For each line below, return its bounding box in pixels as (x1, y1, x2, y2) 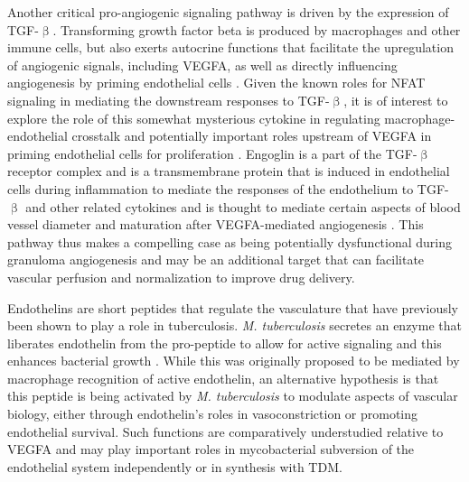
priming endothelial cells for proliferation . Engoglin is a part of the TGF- (7, 144, 417, 162)
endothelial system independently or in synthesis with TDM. (7, 457, 342, 476)
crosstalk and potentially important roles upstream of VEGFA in (71, 126, 432, 145)
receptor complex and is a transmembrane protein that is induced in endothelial (7, 162, 450, 181)
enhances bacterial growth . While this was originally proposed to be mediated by (7, 351, 460, 370)
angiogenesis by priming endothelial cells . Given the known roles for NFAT (7, 73, 426, 92)
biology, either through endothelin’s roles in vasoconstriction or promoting (7, 404, 418, 423)
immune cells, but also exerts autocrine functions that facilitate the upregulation (7, 38, 454, 57)
